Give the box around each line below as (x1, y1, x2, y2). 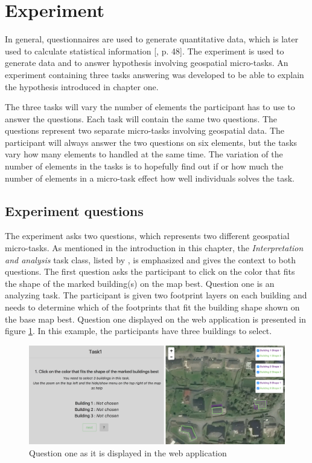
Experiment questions (5, 201, 144, 220)
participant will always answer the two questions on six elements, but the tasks (5, 136, 298, 148)
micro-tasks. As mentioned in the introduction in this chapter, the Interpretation (5, 241, 304, 254)
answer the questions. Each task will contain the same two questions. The (5, 112, 278, 125)
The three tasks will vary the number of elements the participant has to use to (5, 100, 295, 113)
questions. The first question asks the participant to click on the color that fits (5, 265, 295, 278)
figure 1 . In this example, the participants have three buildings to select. (5, 324, 272, 337)
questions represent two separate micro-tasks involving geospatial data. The (5, 124, 285, 137)
